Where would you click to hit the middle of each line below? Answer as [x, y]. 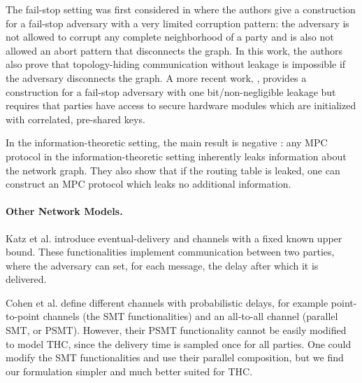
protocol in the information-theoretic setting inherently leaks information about [176, 156]
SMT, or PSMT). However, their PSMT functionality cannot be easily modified [176, 330]
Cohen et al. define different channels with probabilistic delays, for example [167, 302]
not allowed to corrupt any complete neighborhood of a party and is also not [170, 37]
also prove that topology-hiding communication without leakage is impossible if [176, 64]
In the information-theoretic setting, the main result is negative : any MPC [167, 142]
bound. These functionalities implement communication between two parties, [170, 252]
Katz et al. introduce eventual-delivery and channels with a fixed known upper [174, 238]
